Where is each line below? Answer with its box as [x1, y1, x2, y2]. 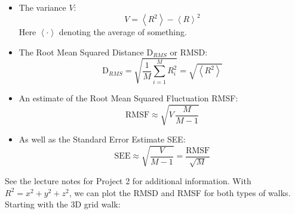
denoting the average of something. [59, 26, 187, 38]
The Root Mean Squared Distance [19, 45, 144, 58]
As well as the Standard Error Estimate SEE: [19, 132, 186, 145]
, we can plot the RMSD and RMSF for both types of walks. [69, 186, 291, 199]
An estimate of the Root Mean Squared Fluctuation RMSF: [19, 91, 238, 104]
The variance [19, 1, 66, 13]
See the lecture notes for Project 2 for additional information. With [5, 175, 251, 187]
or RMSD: [170, 45, 208, 58]
